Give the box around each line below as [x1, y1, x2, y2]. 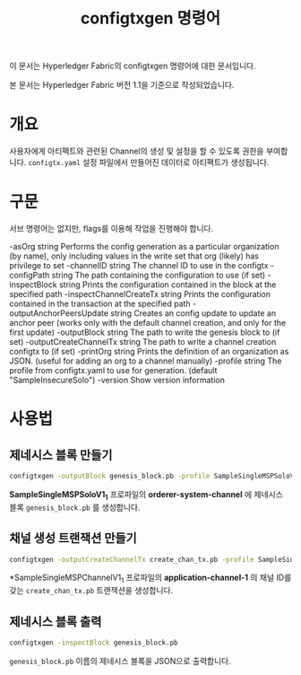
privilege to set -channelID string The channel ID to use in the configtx [9, 260, 269, 271]
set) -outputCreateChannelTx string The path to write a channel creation [9, 337, 277, 347]
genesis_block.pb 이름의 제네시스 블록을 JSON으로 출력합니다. [9, 655, 231, 666]
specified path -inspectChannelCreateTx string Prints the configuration [9, 289, 271, 300]
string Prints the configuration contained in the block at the [58, 279, 277, 290]
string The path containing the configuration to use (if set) [51, 270, 266, 281]
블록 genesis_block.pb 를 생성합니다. [9, 502, 141, 513]
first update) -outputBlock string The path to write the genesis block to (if [9, 327, 280, 337]
